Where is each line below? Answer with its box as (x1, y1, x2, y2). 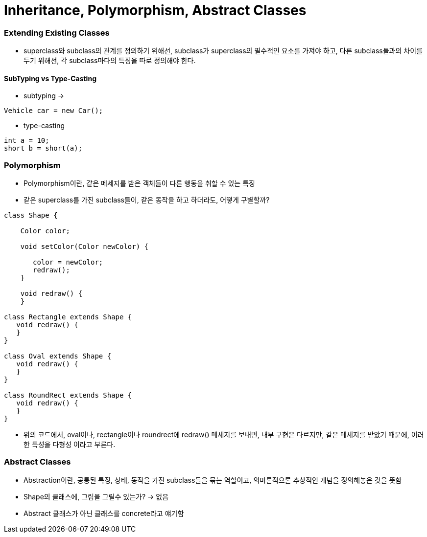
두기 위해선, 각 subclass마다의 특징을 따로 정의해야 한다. (24, 56, 196, 65)
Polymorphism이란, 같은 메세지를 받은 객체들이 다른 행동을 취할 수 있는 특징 (24, 179, 255, 188)
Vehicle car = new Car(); (4, 107, 103, 115)
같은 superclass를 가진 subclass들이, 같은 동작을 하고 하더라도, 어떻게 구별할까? (24, 196, 270, 204)
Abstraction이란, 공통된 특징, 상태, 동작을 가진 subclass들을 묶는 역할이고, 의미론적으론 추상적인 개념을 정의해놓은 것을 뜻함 (24, 475, 402, 484)
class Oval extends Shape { (4, 352, 112, 360)
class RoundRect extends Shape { (4, 391, 132, 400)
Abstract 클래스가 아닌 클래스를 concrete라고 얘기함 (24, 509, 184, 517)
